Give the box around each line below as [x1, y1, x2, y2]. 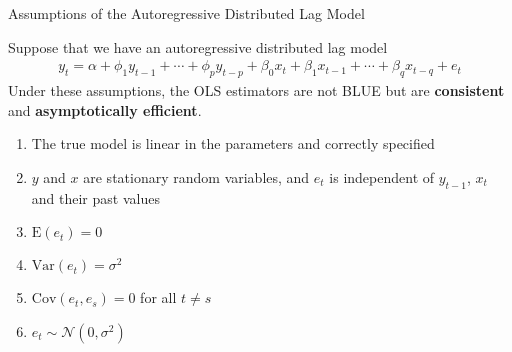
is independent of [329, 166, 435, 187]
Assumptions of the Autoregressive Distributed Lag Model [8, 3, 365, 23]
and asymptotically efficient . [8, 99, 202, 120]
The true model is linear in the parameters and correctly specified [31, 133, 435, 154]
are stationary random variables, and [83, 166, 310, 187]
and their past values [31, 187, 160, 208]
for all [140, 287, 177, 308]
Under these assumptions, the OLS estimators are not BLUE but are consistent [8, 80, 505, 101]
